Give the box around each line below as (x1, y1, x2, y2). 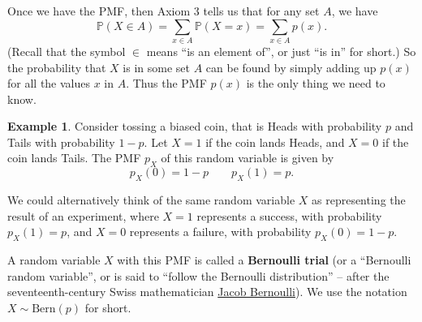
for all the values (7, 75, 91, 92)
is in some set (123, 58, 190, 75)
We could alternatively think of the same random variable (7, 191, 295, 208)
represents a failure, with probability (129, 223, 312, 240)
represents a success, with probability (196, 207, 382, 224)
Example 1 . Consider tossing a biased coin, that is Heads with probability (7, 118, 382, 135)
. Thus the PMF (126, 75, 207, 92)
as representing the (312, 191, 406, 208)
